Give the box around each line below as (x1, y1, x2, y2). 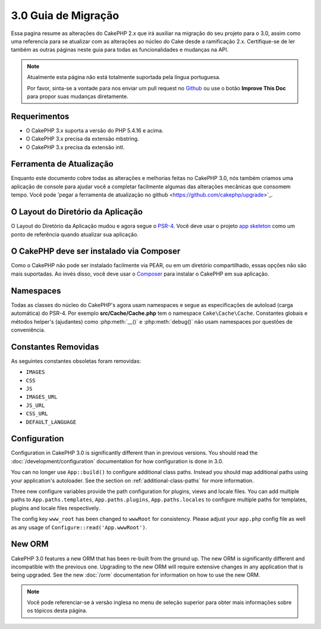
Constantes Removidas (11, 342, 99, 352)
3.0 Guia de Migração (11, 9, 119, 22)
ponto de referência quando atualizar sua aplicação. (11, 230, 139, 238)
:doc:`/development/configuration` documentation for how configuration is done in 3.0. (11, 457, 224, 464)
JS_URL (26, 402, 45, 409)
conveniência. (11, 326, 46, 333)
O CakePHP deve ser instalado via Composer (11, 246, 181, 257)
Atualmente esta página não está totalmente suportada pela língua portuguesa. (27, 74, 221, 81)
